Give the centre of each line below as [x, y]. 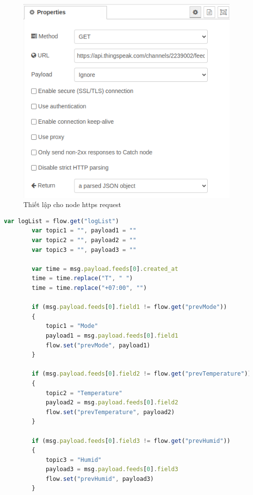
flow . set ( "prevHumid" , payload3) [99, 479]
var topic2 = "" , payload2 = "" [84, 240]
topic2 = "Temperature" [84, 393]
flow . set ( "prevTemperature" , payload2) [110, 412]
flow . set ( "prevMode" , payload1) [98, 345]
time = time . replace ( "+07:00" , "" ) [89, 288]
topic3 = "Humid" [73, 460]
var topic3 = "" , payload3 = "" [84, 250]
